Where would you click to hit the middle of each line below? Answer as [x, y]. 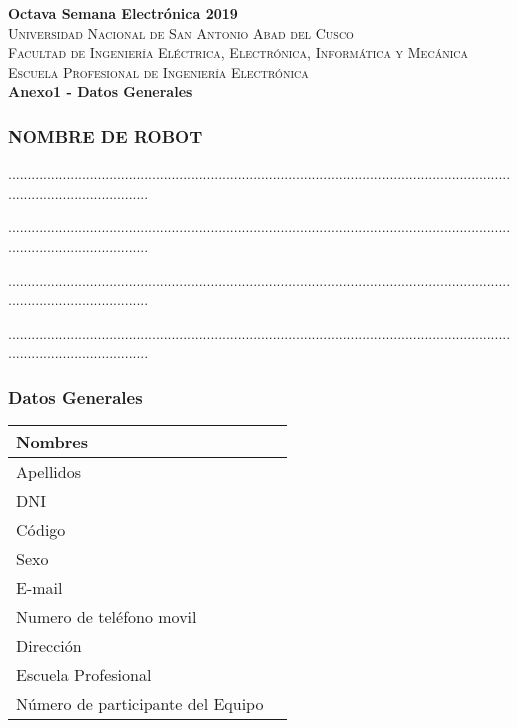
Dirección [49, 646]
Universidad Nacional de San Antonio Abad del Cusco [181, 32]
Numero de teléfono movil [106, 617]
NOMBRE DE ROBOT [105, 135]
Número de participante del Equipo [140, 704]
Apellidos [48, 472]
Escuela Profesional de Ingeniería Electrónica [158, 71]
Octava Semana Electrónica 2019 [123, 13]
